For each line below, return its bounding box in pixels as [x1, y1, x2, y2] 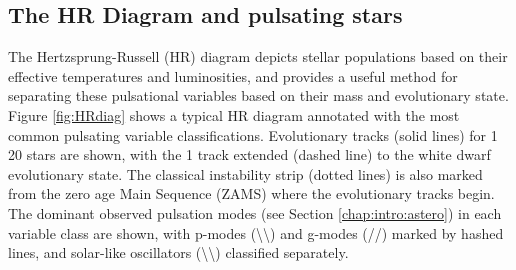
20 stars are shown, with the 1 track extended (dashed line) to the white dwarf [8, 144, 491, 165]
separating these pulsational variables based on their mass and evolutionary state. [8, 85, 509, 106]
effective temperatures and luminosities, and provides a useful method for [8, 65, 458, 86]
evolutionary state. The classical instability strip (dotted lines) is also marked [8, 163, 483, 184]
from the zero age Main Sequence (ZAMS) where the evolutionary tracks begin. [8, 183, 495, 204]
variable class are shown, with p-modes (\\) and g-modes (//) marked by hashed [8, 222, 504, 243]
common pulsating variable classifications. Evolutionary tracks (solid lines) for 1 [8, 124, 498, 145]
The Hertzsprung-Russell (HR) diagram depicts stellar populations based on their [8, 46, 508, 67]
